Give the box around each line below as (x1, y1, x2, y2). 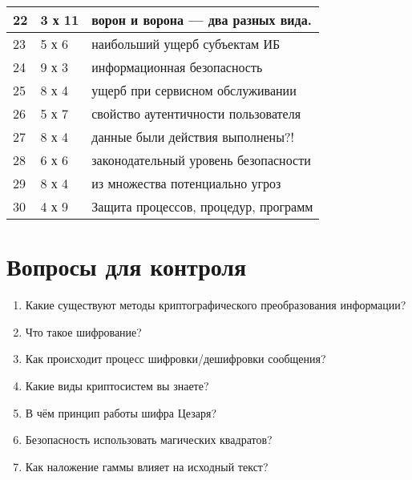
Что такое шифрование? (25, 323, 142, 340)
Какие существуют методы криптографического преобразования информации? (25, 296, 406, 313)
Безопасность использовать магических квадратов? (25, 431, 273, 448)
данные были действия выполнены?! (91, 127, 294, 146)
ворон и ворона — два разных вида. (91, 10, 312, 29)
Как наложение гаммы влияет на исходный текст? (25, 458, 269, 474)
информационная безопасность (91, 58, 263, 76)
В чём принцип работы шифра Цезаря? (25, 404, 217, 421)
